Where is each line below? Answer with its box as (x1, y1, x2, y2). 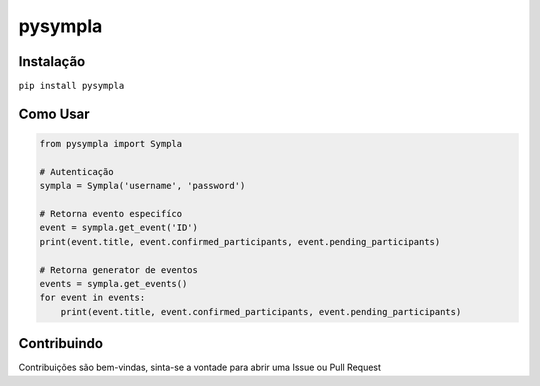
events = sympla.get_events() (39, 278, 188, 289)
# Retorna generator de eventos (39, 264, 199, 275)
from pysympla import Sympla (39, 138, 183, 150)
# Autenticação (39, 166, 114, 177)
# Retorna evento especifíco (39, 208, 183, 220)
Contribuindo (18, 335, 104, 352)
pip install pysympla (18, 80, 125, 92)
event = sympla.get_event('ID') (39, 222, 199, 234)
